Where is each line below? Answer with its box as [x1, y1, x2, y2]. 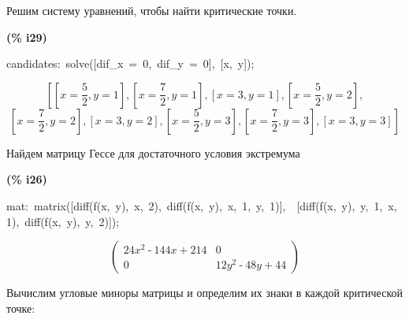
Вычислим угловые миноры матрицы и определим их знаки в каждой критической [6, 284, 403, 301]
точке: [6, 299, 35, 316]
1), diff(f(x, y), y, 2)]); [6, 213, 120, 229]
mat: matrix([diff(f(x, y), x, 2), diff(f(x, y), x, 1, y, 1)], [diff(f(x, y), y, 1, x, [6, 197, 397, 213]
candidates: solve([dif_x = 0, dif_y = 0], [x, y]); [6, 55, 255, 72]
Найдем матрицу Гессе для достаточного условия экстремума [6, 144, 300, 161]
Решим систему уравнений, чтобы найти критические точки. [6, 2, 297, 18]
